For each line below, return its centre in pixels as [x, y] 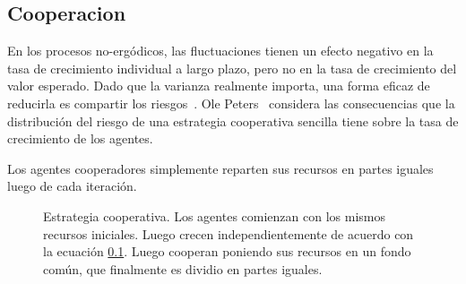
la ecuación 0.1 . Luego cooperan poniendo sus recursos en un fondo [227, 251]
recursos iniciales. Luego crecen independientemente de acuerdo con [229, 233]
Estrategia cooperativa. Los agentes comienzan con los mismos [214, 215]
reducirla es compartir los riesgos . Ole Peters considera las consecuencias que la [231, 103]
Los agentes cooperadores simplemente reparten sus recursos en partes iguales [220, 168]
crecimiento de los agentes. [80, 138]
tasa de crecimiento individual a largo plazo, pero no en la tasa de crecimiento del [232, 68]
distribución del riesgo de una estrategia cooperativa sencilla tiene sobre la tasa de [233, 120]
